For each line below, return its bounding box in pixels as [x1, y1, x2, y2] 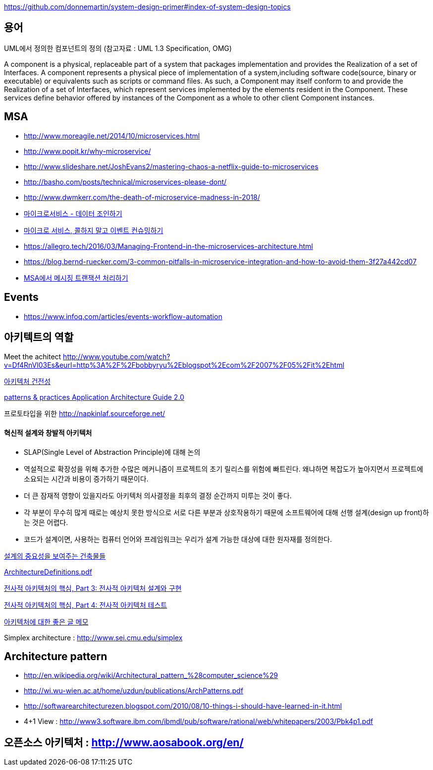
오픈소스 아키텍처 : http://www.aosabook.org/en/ [4, 736, 244, 749]
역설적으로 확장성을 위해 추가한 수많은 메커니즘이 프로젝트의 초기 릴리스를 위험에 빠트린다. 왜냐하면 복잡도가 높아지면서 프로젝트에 [24, 464, 424, 473]
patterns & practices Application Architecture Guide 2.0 [4, 393, 184, 402]
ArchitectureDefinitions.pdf [4, 567, 92, 576]
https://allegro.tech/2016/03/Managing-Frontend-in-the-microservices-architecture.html [24, 241, 313, 250]
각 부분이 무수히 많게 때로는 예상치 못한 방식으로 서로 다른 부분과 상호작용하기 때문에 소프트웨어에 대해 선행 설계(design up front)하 [24, 508, 429, 517]
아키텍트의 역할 [4, 331, 74, 343]
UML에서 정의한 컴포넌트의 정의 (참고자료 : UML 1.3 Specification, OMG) [4, 44, 232, 52]
